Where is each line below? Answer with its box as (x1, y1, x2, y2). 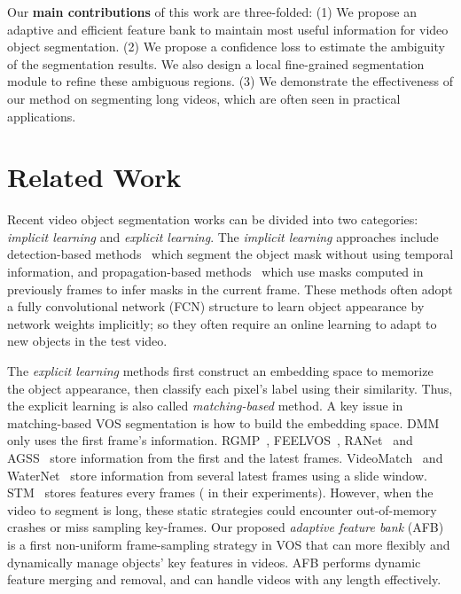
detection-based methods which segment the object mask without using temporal (7, 245, 454, 263)
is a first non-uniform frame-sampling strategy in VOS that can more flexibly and (7, 535, 450, 553)
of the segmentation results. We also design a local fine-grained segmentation (7, 54, 425, 73)
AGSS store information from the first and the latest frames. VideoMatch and (7, 449, 443, 466)
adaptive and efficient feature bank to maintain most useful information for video (7, 20, 449, 38)
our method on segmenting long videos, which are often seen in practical (7, 89, 401, 107)
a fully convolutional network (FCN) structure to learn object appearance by (7, 297, 425, 316)
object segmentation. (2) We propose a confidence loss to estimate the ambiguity (7, 37, 445, 56)
